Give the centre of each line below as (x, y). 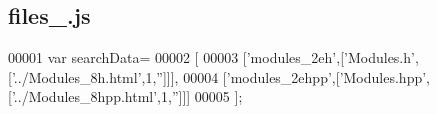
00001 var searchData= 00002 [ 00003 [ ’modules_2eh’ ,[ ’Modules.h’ (211, 57)
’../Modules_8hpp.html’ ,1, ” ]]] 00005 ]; (127, 96)
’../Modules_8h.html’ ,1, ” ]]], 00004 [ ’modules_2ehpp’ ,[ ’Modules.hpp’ (219, 76)
